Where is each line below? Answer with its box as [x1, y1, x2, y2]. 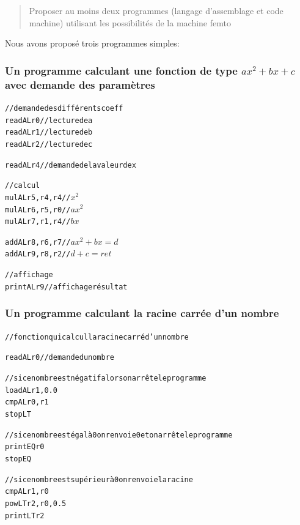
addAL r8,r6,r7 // [5, 237, 71, 247]
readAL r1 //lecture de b [5, 128, 93, 137]
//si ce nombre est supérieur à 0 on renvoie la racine [5, 475, 193, 484]
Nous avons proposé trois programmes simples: [5, 37, 180, 50]
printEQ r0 [5, 442, 45, 452]
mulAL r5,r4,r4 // [5, 193, 71, 202]
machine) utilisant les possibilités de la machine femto [29, 16, 231, 29]
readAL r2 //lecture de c [5, 140, 93, 149]
